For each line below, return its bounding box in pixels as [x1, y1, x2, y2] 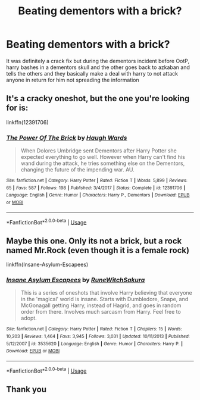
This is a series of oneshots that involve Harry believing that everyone [20, 289, 192, 296]
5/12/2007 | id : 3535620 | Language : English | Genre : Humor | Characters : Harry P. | [6, 340, 183, 346]
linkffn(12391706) [6, 118, 49, 126]
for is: [6, 103, 29, 113]
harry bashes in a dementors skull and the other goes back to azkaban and [6, 64, 190, 71]
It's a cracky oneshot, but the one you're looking [6, 93, 190, 104]
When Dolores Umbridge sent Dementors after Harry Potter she [20, 147, 177, 154]
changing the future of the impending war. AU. [20, 166, 135, 173]
